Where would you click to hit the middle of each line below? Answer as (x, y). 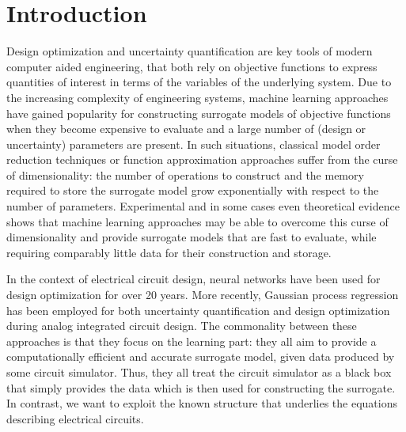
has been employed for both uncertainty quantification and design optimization (198, 310)
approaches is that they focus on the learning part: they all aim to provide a (192, 341)
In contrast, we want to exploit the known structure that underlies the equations (202, 403)
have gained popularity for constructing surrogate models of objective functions (199, 113)
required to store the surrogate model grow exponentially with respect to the (193, 190)
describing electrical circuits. (75, 418)
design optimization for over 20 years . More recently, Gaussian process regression (203, 295)
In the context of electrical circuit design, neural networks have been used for (194, 279)
